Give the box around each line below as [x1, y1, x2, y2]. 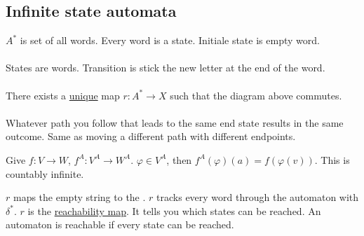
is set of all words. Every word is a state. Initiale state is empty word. [20, 33, 320, 48]
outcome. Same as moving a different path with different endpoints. [6, 129, 296, 144]
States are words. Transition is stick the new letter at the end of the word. [6, 60, 325, 75]
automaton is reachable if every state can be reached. [6, 217, 234, 232]
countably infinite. [6, 166, 84, 181]
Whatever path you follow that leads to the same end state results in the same [6, 115, 344, 130]
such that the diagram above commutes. [170, 88, 342, 102]
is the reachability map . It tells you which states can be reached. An [27, 203, 321, 218]
